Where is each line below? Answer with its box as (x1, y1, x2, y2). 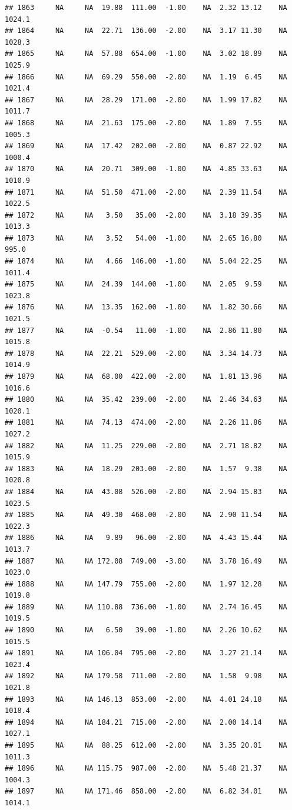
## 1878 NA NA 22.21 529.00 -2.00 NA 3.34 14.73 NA (5, 349, 287, 358)
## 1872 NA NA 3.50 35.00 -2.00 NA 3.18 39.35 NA (5, 211, 287, 219)
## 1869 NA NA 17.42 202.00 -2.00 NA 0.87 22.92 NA (5, 142, 287, 151)
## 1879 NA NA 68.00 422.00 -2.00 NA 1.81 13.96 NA (5, 372, 287, 381)
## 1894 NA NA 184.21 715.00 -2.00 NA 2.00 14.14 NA (5, 718, 287, 726)
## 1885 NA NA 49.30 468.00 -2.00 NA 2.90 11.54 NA (5, 511, 287, 519)
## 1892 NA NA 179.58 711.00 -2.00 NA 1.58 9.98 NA (5, 672, 287, 681)
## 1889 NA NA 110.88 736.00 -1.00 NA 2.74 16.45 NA (5, 602, 287, 611)
